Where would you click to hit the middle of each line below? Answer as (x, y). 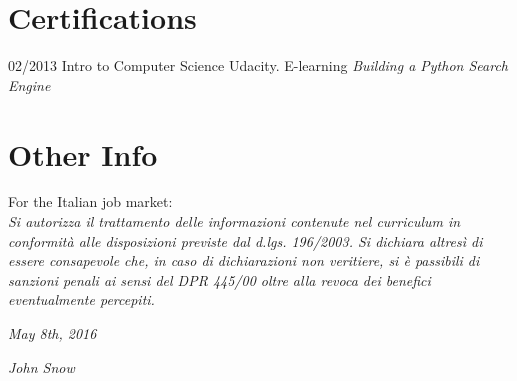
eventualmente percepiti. (81, 299)
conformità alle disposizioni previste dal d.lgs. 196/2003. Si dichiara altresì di (245, 240)
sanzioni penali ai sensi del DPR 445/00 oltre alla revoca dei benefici (219, 279)
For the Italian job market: (90, 201)
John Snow (41, 366)
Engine (29, 84)
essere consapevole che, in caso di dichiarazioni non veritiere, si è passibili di (244, 260)
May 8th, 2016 (52, 333)
